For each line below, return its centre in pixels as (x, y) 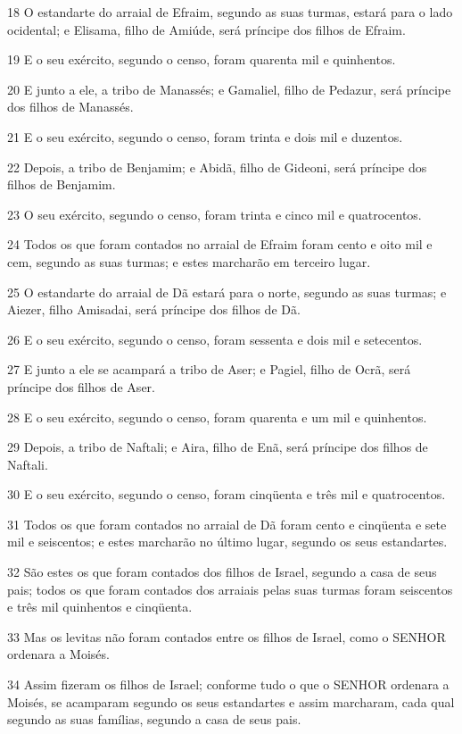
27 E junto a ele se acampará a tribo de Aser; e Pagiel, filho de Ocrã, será (209, 369)
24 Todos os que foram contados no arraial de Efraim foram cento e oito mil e (220, 244)
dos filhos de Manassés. (70, 107)
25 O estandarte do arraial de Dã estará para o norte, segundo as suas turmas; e (227, 292)
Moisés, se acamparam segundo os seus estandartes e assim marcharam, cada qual (231, 701)
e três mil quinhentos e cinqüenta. (100, 607)
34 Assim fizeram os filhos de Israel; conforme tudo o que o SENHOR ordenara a (228, 684)
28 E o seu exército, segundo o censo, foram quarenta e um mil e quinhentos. (217, 417)
